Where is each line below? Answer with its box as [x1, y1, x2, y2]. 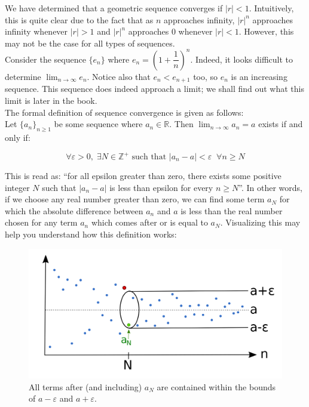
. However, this [238, 25, 294, 38]
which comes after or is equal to [91, 216, 208, 229]
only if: [5, 131, 30, 143]
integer [5, 181, 30, 193]
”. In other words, [238, 181, 302, 193]
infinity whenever [5, 25, 68, 38]
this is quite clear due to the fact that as [5, 13, 154, 26]
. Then [169, 118, 194, 130]
